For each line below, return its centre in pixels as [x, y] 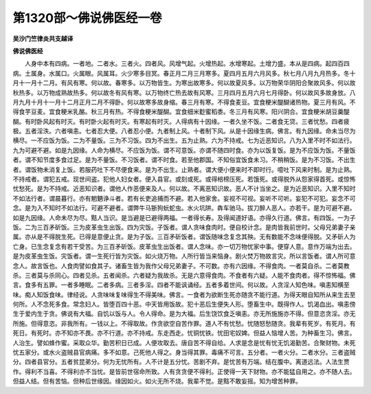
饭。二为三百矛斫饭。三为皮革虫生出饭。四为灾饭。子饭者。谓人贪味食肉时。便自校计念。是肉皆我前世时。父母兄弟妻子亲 [184, 227]
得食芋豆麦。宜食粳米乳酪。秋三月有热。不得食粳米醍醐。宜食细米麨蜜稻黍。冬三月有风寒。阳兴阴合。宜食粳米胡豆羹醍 [181, 112]
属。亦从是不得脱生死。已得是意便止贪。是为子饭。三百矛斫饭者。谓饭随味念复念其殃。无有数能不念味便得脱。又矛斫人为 [184, 237]
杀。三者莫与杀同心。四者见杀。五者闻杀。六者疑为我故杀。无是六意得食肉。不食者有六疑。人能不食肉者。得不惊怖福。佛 [184, 275]
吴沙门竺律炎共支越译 [43, 39]
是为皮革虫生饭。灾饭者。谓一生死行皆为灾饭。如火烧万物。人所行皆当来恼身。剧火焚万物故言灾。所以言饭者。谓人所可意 [184, 256]
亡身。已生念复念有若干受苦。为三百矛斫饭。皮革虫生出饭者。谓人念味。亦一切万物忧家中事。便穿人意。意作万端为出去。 [184, 246]
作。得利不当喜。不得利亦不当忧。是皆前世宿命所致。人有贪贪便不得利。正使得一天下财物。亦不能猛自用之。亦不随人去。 [184, 371]
